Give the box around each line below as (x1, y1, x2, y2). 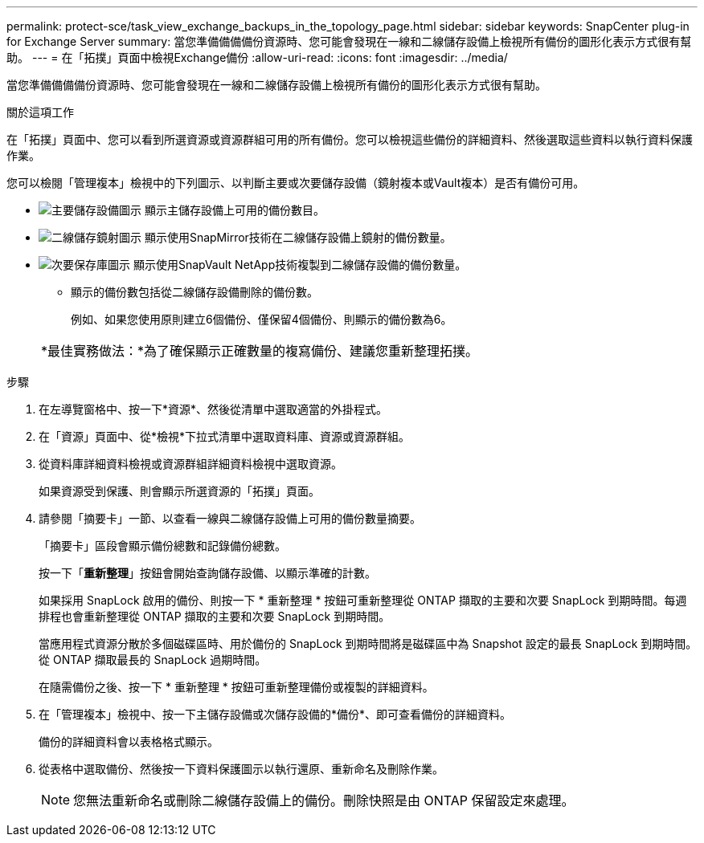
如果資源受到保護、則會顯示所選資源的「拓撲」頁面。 (39, 484, 320, 498)
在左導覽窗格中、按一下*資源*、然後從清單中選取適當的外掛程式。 (39, 402, 388, 416)
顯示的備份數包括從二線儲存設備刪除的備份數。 (71, 285, 318, 299)
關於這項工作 (6, 105, 74, 119)
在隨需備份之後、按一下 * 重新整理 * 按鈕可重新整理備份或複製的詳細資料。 (39, 680, 434, 694)
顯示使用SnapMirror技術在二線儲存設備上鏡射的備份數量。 (144, 230, 452, 244)
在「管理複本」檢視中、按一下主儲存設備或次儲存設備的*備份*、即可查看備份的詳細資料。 (39, 707, 512, 721)
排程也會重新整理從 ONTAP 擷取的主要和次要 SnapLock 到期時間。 (39, 609, 391, 623)
